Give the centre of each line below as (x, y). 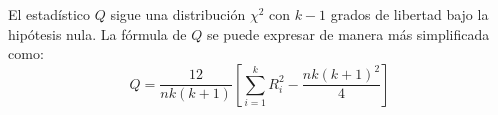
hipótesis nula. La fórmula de (97, 33)
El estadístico (49, 14)
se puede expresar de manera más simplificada (348, 33)
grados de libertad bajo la (409, 14)
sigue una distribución (178, 14)
